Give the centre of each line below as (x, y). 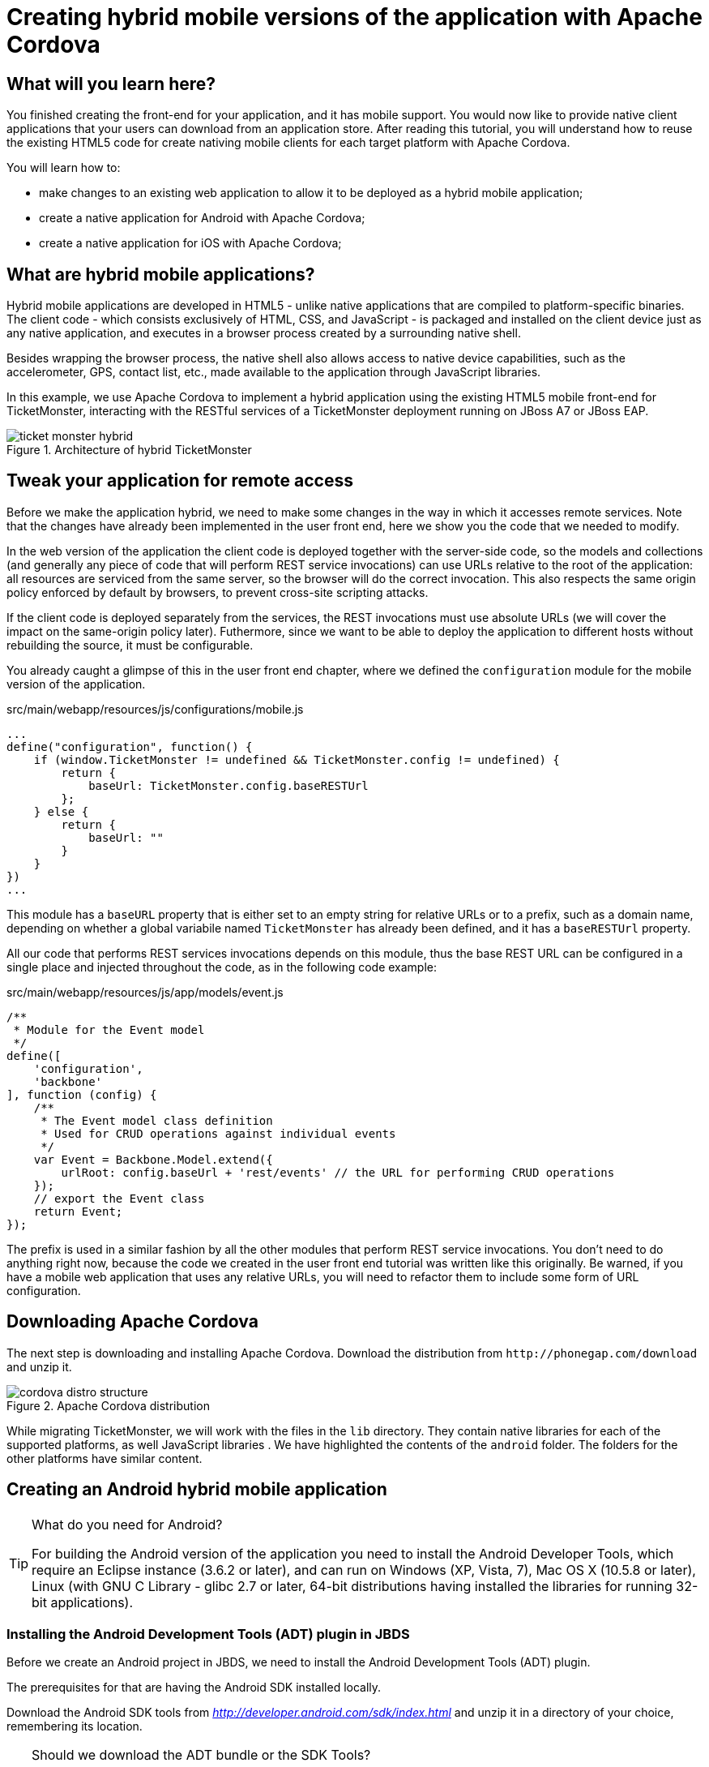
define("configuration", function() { (130, 746)
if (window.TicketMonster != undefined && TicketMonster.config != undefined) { (297, 759)
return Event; (78, 1211)
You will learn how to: (64, 168)
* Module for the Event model (109, 1029)
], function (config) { (82, 1094)
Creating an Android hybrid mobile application (197, 1490)
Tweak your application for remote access (180, 481)
